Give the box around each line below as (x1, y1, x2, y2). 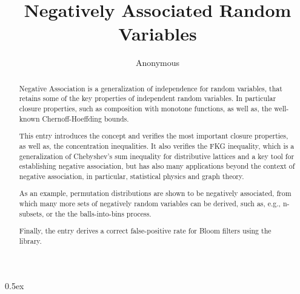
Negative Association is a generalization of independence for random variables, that (19, 83, 282, 93)
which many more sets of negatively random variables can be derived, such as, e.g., (19, 198, 281, 209)
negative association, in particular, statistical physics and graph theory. (19, 171, 244, 181)
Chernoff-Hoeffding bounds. (42, 113, 129, 123)
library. (19, 235, 42, 246)
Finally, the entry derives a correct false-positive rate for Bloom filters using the (19, 226, 272, 236)
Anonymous (135, 56, 180, 69)
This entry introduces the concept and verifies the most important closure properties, (19, 131, 288, 141)
